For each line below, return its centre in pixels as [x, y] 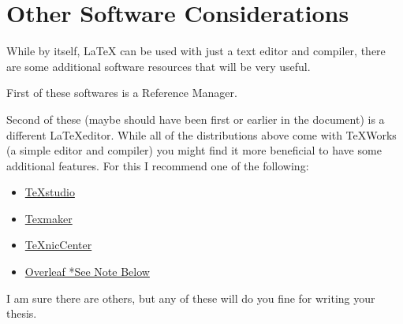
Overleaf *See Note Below [87, 272]
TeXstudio [50, 192]
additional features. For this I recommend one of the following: [158, 165]
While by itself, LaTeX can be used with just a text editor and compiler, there [196, 51]
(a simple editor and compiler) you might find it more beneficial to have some [194, 150]
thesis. [22, 313]
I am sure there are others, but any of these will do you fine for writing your [191, 298]
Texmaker [49, 218]
